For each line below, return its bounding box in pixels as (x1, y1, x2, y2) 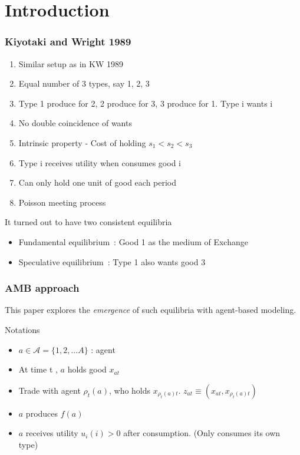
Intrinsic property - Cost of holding (18, 136, 146, 149)
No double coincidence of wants (18, 117, 132, 129)
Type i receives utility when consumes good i (18, 156, 181, 169)
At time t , (18, 363, 58, 375)
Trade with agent (18, 384, 81, 396)
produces (25, 407, 58, 419)
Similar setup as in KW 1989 (18, 57, 123, 70)
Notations (5, 323, 40, 335)
